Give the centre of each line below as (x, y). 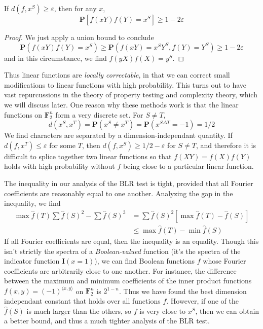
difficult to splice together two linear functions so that (88, 156)
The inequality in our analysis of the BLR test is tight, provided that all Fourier (129, 183)
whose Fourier (224, 261)
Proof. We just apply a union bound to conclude (79, 37)
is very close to (163, 310)
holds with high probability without (60, 166)
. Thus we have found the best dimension (183, 291)
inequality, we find (32, 203)
